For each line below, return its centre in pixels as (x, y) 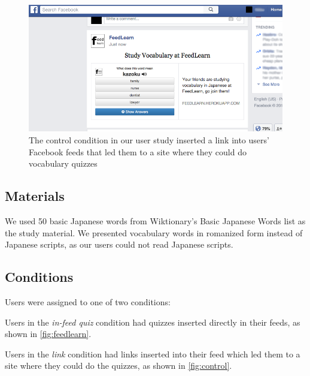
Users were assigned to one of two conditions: (88, 302)
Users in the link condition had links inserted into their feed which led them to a (153, 354)
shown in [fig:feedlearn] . (48, 334)
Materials (35, 196)
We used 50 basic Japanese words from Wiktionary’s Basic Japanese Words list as (155, 221)
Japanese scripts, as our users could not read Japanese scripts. (119, 244)
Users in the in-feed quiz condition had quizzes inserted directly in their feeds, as (153, 322)
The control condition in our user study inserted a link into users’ (149, 140)
